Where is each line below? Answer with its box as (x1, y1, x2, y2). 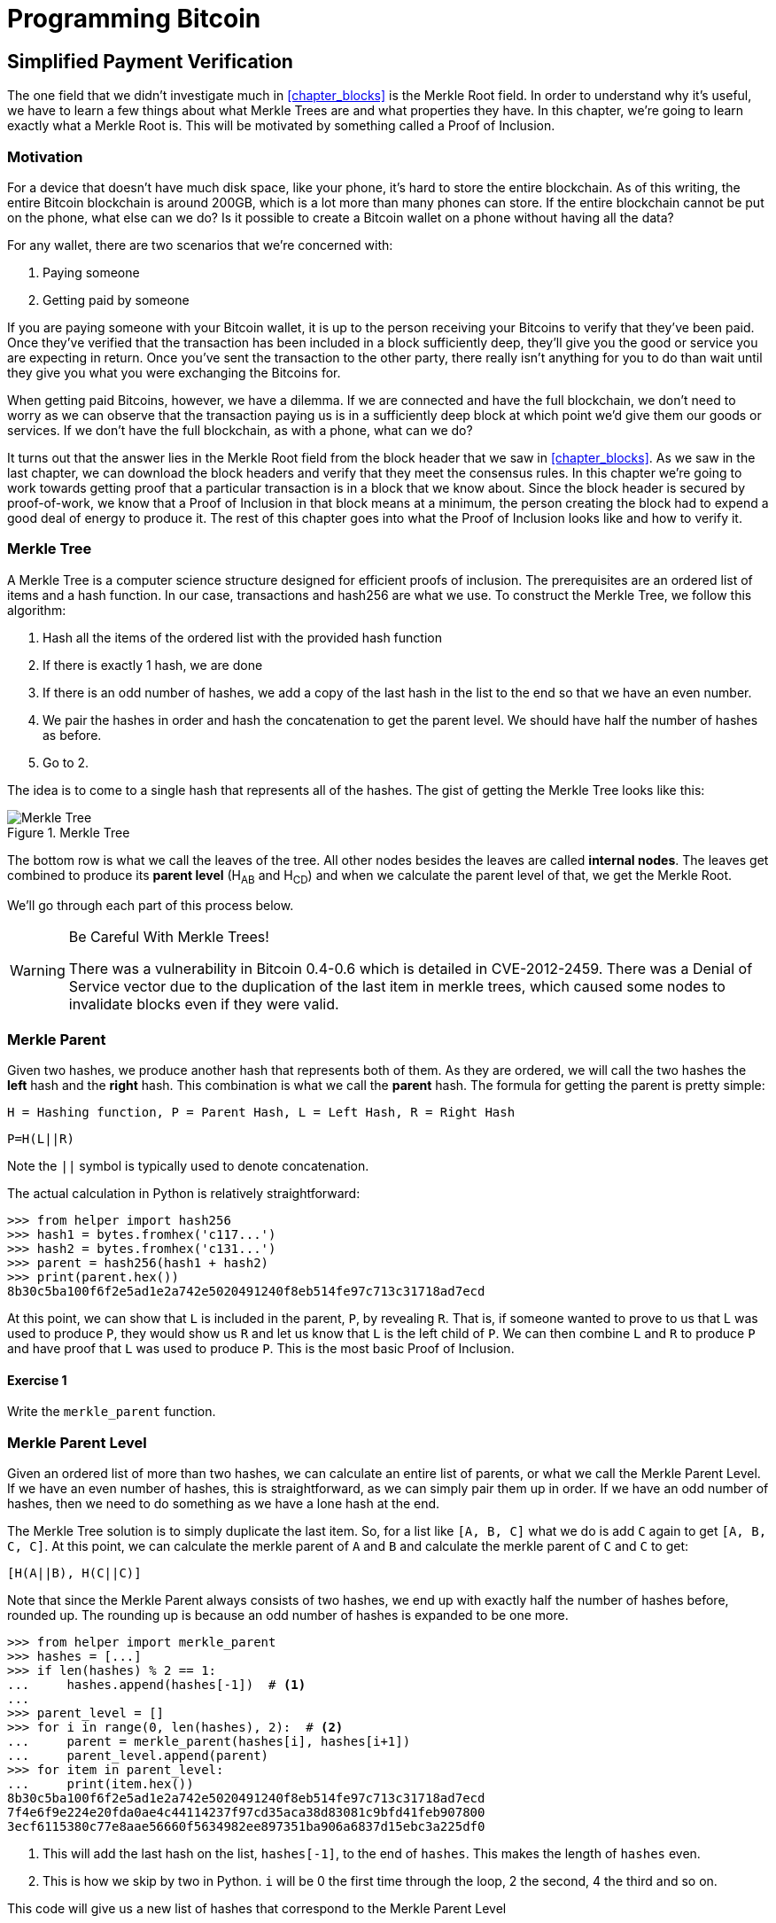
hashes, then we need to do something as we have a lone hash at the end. (7, 1496, 440, 1512)
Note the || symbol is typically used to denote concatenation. (7, 1158, 369, 1174)
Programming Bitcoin (7, 4, 261, 34)
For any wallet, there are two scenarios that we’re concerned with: (7, 237, 393, 253)
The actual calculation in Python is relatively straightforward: (7, 1186, 361, 1202)
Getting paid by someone (43, 292, 190, 308)
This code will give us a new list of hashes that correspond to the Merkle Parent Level (7, 1901, 507, 1917)
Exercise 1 (7, 1372, 67, 1388)
